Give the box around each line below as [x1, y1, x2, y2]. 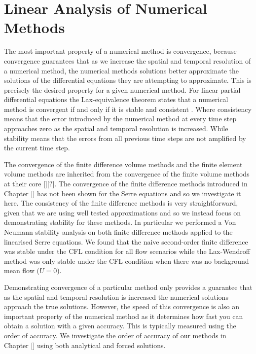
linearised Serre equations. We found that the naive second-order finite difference [4, 236, 248, 247]
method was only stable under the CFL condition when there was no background [4, 255, 249, 266]
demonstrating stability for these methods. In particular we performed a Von [4, 217, 236, 227]
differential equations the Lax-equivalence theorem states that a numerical [4, 94, 228, 105]
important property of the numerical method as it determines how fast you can [4, 311, 243, 321]
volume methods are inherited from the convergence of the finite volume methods [4, 169, 250, 179]
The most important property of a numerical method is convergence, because [4, 46, 237, 56]
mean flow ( [4, 265, 39, 276]
